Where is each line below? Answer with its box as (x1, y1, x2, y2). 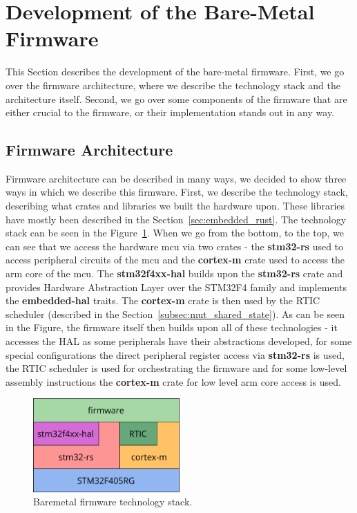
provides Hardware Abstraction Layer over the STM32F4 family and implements (6, 279, 347, 294)
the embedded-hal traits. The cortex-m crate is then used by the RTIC (6, 293, 320, 308)
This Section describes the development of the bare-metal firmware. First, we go (6, 64, 345, 79)
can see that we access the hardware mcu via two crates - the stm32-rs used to (6, 239, 344, 253)
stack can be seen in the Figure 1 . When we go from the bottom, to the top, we (6, 225, 344, 240)
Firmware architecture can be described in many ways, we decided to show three (6, 171, 347, 185)
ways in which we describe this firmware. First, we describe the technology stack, (6, 185, 348, 199)
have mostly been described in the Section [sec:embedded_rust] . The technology (6, 212, 347, 226)
